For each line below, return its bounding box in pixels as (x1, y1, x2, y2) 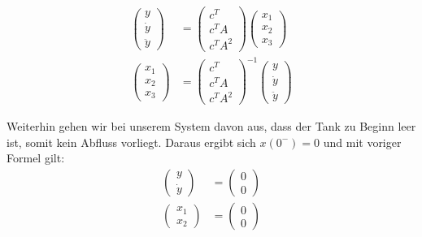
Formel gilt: (7, 149, 65, 166)
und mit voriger (323, 133, 402, 150)
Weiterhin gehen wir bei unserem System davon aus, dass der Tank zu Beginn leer (7, 118, 416, 135)
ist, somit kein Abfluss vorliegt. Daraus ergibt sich (7, 133, 256, 150)
